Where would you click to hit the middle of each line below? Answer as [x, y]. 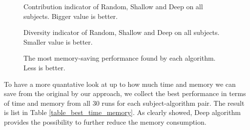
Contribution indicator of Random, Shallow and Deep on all [113, 6]
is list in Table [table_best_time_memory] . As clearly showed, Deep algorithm [122, 112]
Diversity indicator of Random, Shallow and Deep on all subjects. [122, 32]
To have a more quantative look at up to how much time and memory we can [120, 84]
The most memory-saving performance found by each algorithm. [120, 58]
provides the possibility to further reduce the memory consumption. [105, 122]
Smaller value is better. [58, 41]
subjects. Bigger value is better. [71, 16]
